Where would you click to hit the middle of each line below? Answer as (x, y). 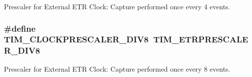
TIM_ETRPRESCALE (201, 39)
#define (20, 28)
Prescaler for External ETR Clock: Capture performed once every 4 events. (117, 6)
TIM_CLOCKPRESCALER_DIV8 (76, 39)
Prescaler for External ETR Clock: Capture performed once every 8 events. (117, 68)
